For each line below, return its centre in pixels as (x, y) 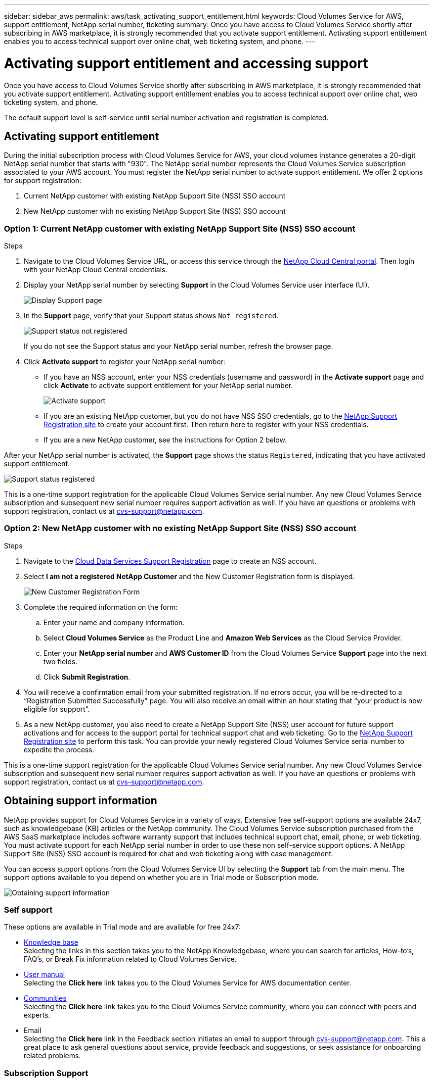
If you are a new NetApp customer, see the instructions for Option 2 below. (165, 440)
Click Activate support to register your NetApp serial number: (125, 362)
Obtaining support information (81, 801)
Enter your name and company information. (114, 622)
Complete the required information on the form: (101, 607)
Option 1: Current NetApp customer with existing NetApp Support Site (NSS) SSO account (180, 228)
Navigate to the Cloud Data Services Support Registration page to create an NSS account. (170, 561)
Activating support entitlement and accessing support (186, 63)
